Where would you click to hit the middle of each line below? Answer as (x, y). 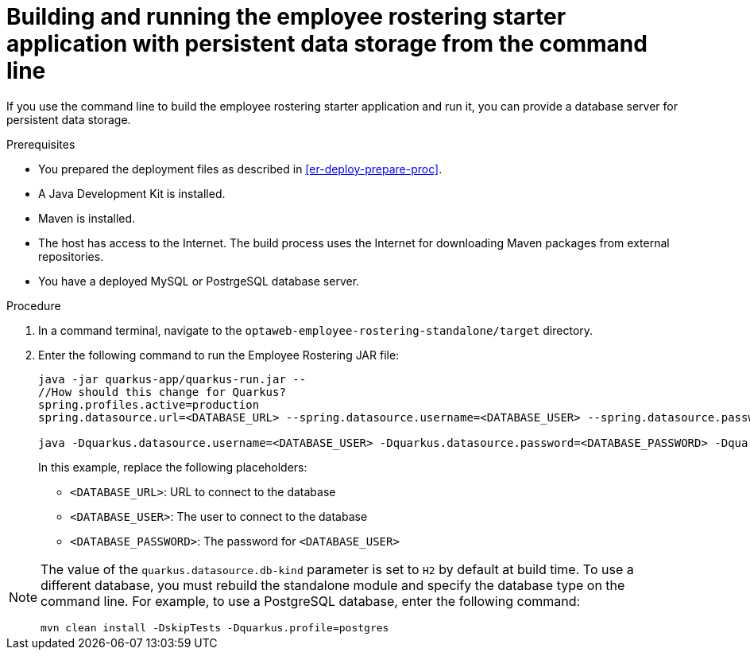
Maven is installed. (87, 218)
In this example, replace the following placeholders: (173, 467)
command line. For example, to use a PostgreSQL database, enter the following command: (311, 601)
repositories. (71, 256)
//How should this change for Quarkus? (162, 392)
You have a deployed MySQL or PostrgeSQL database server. (199, 281)
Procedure (34, 305)
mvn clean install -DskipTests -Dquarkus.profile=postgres (215, 627)
